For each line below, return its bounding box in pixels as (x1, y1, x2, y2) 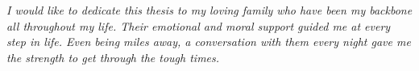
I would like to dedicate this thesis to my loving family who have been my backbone (6, 2, 413, 19)
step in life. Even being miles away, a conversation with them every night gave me (6, 33, 411, 50)
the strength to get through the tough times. (6, 48, 220, 65)
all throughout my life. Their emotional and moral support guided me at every (6, 17, 391, 34)
